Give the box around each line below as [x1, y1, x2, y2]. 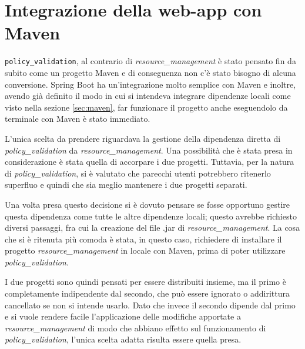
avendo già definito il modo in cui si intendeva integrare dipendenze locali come [5, 89, 291, 102]
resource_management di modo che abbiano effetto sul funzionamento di [5, 321, 266, 334]
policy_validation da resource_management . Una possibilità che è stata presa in [5, 144, 293, 156]
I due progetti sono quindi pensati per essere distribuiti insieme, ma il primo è [5, 275, 286, 288]
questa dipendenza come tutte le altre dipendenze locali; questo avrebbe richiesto [5, 210, 297, 222]
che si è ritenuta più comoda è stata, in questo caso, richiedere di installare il [5, 232, 282, 245]
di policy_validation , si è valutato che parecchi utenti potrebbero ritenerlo [5, 167, 271, 179]
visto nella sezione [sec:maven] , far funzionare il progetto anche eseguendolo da [5, 101, 288, 113]
